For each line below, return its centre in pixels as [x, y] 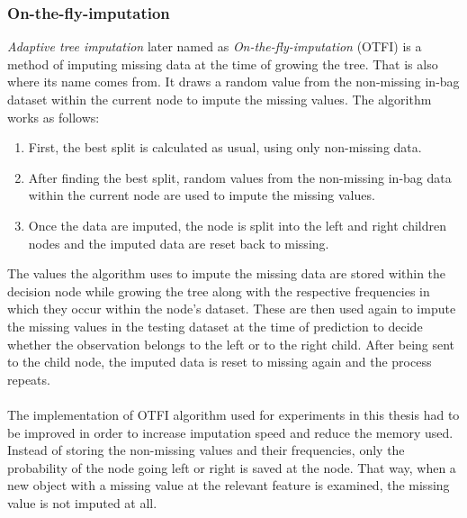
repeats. [29, 379]
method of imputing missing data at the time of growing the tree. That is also [223, 64]
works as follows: [54, 117]
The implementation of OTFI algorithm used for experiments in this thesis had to [233, 414]
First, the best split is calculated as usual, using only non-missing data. [225, 147]
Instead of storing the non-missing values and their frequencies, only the [206, 450]
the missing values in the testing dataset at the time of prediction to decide [215, 326]
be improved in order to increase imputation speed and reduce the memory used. [230, 432]
